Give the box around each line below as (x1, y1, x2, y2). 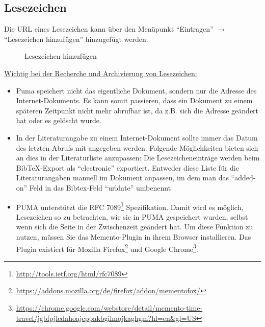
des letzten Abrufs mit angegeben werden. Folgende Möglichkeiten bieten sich (16, 142, 258, 153)
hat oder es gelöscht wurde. (16, 115, 101, 126)
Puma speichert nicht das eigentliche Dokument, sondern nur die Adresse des (16, 85, 257, 96)
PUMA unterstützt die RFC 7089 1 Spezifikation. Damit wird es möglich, (16, 200, 244, 212)
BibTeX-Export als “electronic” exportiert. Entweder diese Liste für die (16, 162, 239, 173)
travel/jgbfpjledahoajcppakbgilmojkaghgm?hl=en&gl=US (16, 312, 196, 323)
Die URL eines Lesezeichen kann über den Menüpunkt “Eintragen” (4, 24, 214, 34)
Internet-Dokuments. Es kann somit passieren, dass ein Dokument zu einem (16, 95, 253, 106)
